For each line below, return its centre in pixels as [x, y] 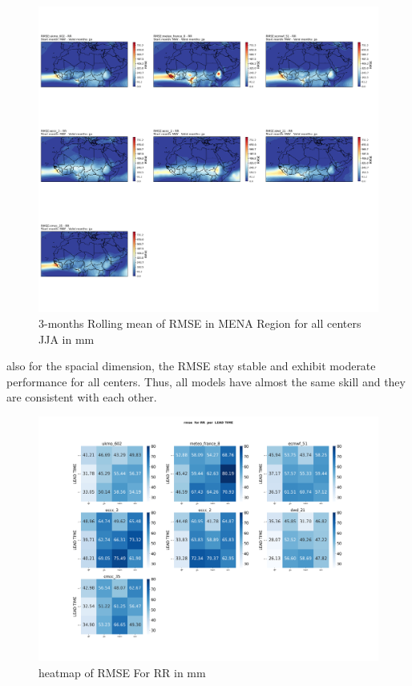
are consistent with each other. [82, 397]
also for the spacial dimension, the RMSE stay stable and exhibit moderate [191, 366]
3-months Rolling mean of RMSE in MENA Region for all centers [200, 323]
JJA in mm [67, 339]
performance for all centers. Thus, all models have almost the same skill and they [206, 381]
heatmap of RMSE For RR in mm [122, 672]
